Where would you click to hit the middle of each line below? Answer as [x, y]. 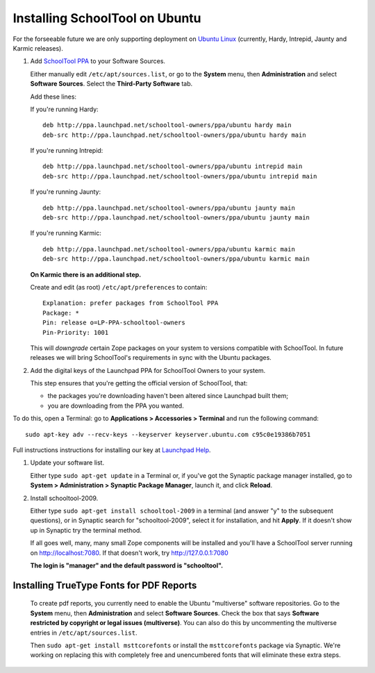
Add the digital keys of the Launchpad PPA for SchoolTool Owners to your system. [148, 370]
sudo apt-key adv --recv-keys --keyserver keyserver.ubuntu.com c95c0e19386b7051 [168, 434]
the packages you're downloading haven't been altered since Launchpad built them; [168, 396]
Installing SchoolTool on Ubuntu [107, 18]
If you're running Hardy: [64, 109]
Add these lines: [53, 97]
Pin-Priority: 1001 [76, 332]
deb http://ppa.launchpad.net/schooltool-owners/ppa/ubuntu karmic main [169, 249]
